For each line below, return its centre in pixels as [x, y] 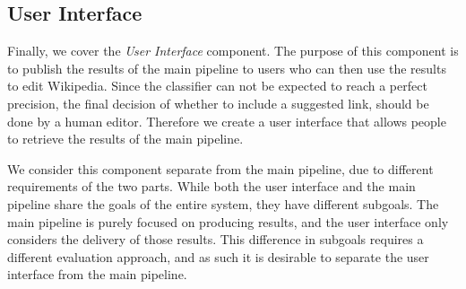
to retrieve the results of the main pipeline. [125, 139]
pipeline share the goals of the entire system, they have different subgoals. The [223, 203]
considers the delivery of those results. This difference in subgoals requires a [216, 239]
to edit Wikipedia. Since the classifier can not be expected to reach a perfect [217, 86]
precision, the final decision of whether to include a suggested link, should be [218, 103]
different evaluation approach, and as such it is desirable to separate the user [218, 256]
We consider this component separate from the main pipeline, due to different [220, 168]
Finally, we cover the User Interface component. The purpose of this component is [233, 51]
